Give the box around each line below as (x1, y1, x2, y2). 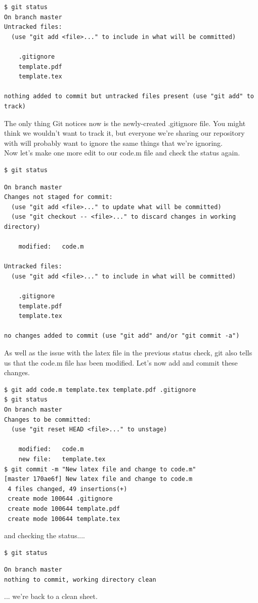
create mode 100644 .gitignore (8, 495, 113, 503)
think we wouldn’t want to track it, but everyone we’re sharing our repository (4, 128, 245, 138)
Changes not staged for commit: (4, 193, 113, 201)
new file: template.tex (18, 455, 106, 463)
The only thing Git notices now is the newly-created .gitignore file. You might (4, 117, 246, 128)
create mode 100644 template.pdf (8, 505, 120, 512)
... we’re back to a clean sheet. (4, 591, 98, 601)
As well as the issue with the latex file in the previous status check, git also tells (4, 347, 252, 357)
